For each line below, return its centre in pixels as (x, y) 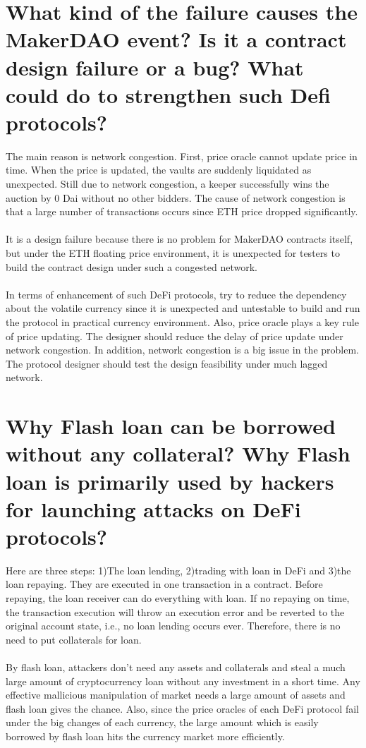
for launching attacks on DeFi (153, 508)
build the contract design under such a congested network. (132, 266)
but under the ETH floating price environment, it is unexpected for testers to (173, 253)
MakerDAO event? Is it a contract (176, 39)
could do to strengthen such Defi (168, 94)
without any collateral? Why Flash (178, 453)
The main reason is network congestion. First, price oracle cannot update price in (182, 156)
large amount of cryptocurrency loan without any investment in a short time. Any (183, 681)
